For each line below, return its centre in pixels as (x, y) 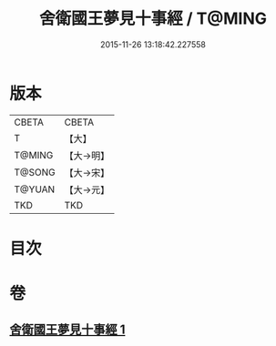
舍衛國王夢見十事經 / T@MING (153, 19)
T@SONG (35, 172)
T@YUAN (35, 189)
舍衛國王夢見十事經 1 (67, 330)
